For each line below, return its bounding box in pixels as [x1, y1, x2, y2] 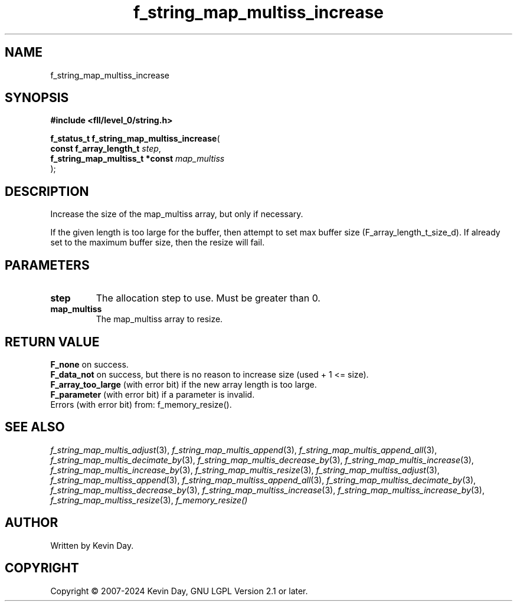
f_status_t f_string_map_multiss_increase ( [50, 133, 220, 144]
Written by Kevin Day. [50, 540, 134, 551]
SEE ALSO [5, 420, 65, 435]
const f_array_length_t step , [50, 143, 161, 154]
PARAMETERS [5, 257, 90, 273]
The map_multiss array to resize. [96, 314, 223, 325]
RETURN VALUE [5, 334, 100, 349]
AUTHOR [5, 515, 58, 530]
